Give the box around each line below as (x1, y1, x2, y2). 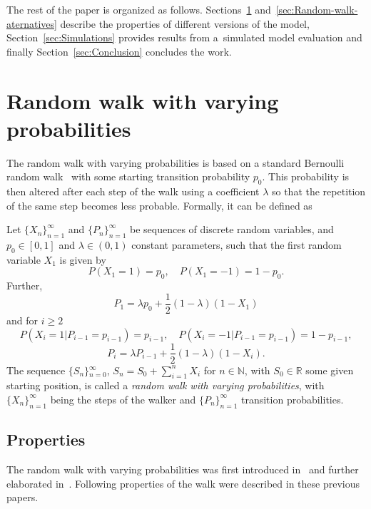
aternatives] (6, 16, 57, 31)
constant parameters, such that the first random (131, 237, 342, 252)
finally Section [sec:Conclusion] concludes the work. (6, 43, 232, 58)
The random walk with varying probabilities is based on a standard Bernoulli (6, 155, 345, 170)
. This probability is (262, 169, 350, 184)
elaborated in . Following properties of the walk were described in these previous (6, 475, 360, 490)
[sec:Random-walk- (275, 2, 358, 16)
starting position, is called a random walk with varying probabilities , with (6, 378, 325, 393)
